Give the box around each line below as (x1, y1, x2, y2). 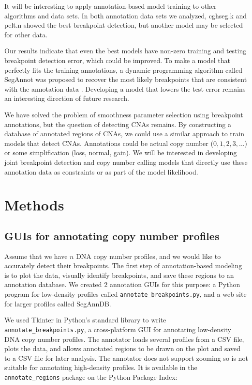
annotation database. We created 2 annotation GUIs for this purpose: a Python (4, 279, 240, 289)
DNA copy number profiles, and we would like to (76, 251, 221, 261)
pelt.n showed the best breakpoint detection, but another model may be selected (4, 20, 243, 30)
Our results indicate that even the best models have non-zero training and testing (4, 46, 247, 56)
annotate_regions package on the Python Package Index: (4, 371, 178, 382)
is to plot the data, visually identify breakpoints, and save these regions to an (4, 270, 234, 280)
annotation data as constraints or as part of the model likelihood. (4, 166, 198, 176)
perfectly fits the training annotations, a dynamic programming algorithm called (4, 64, 242, 75)
